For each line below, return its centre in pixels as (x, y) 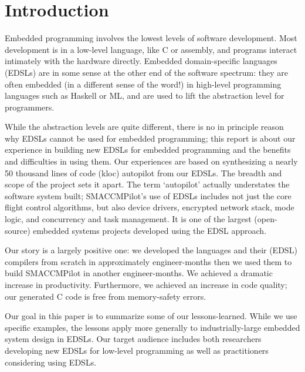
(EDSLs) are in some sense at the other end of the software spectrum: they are (147, 72)
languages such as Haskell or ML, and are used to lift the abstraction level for (145, 95)
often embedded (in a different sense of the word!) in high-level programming (143, 84)
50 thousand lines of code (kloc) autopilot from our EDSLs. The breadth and (143, 172)
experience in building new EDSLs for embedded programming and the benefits (148, 150)
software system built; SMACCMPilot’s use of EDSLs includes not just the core (148, 195)
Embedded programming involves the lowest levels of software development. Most (151, 38)
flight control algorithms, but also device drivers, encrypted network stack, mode (150, 207)
